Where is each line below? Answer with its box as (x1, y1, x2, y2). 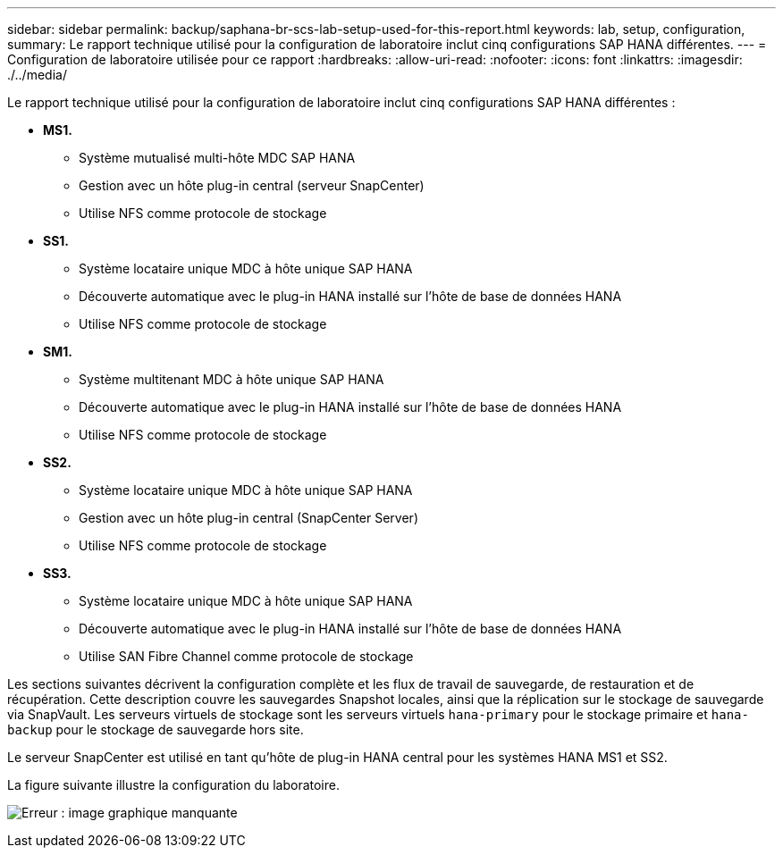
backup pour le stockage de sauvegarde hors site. (7, 722, 304, 737)
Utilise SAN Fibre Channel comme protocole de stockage (79, 649, 414, 664)
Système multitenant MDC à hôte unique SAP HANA (79, 372, 384, 387)
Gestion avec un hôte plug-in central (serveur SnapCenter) (79, 178, 425, 193)
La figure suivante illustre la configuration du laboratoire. (7, 777, 340, 792)
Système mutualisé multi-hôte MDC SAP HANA (79, 150, 356, 165)
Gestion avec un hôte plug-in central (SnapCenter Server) (79, 510, 418, 525)
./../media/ (7, 67, 67, 82)
